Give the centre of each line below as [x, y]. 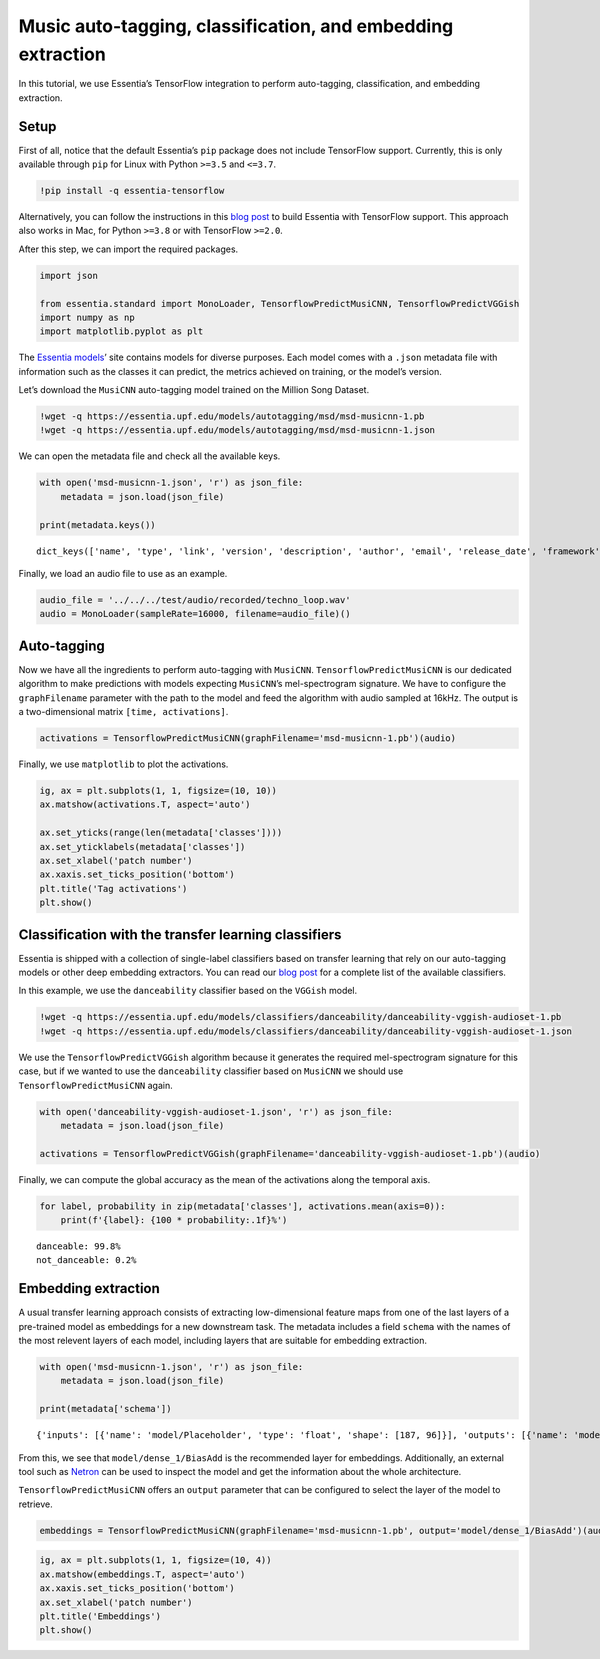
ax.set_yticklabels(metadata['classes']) [142, 846]
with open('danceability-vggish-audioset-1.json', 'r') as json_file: [216, 1111]
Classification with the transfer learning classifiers [180, 934]
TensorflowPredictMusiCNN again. [96, 1085]
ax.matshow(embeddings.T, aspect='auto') [142, 1574]
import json [69, 275]
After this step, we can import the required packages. [128, 249]
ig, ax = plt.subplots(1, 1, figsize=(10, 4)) [155, 1560]
